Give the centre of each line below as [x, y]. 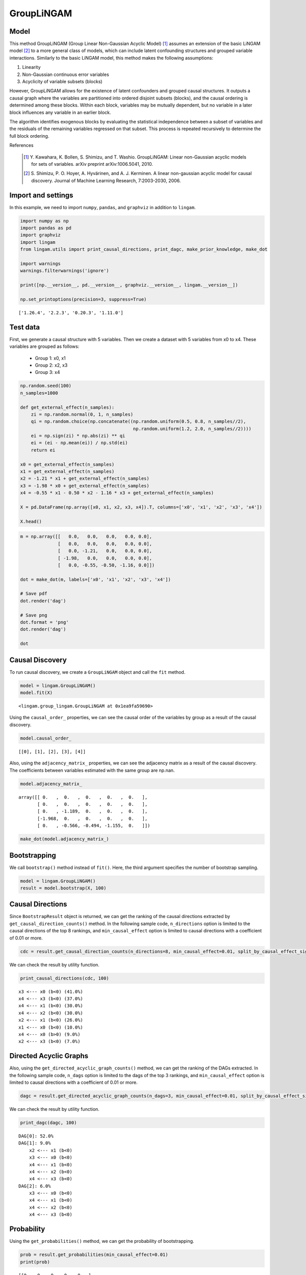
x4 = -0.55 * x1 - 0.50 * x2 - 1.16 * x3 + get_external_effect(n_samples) [117, 493]
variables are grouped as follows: [44, 346]
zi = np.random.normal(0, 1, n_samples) [82, 414]
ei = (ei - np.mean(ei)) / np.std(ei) [79, 443]
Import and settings [41, 195]
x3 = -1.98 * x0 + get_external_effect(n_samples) [85, 486]
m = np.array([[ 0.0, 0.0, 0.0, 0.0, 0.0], [86, 537]
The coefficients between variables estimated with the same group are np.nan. [92, 770]
